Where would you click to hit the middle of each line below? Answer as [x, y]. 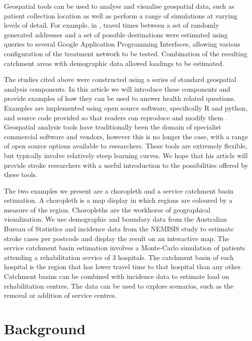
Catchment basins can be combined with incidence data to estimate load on [117, 276]
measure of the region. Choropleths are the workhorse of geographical [107, 209]
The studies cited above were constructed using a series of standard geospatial [120, 79]
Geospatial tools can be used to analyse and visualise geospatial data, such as [119, 6]
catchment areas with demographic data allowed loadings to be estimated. [114, 63]
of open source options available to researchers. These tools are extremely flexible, [126, 146]
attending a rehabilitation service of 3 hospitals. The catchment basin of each [119, 257]
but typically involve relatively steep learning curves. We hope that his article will [126, 155]
